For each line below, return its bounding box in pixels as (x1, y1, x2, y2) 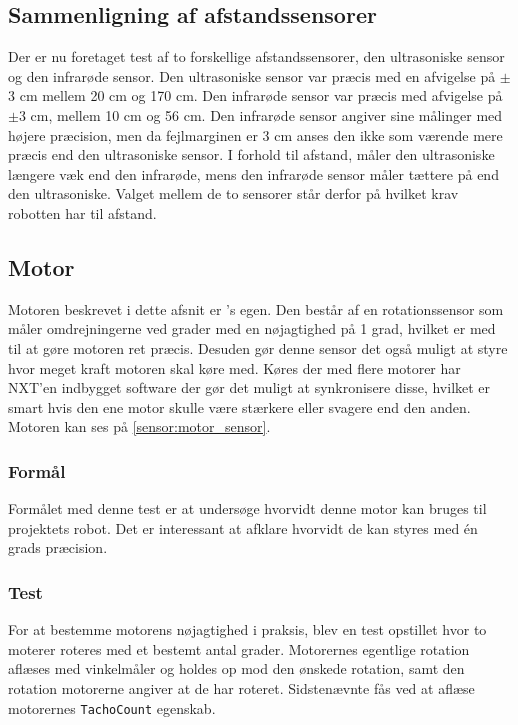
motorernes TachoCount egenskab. (8, 697, 216, 718)
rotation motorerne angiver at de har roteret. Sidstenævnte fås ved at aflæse (8, 677, 475, 698)
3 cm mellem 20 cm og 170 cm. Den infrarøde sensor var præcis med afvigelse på (8, 85, 503, 106)
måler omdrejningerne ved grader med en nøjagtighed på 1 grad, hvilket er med (8, 318, 496, 339)
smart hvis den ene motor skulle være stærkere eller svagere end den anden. (8, 396, 471, 417)
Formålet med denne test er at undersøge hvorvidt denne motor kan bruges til (8, 498, 487, 519)
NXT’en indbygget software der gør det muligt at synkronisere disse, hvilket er (8, 377, 491, 398)
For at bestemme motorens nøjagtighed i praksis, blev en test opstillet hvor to (8, 619, 487, 640)
